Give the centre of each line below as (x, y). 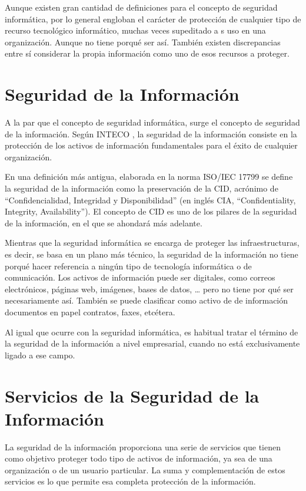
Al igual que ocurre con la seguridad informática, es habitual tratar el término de (152, 332)
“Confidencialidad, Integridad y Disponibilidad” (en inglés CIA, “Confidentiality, (150, 200)
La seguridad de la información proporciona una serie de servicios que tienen (143, 446)
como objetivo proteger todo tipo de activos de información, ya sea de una (139, 458)
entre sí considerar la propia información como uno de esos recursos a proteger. (147, 53)
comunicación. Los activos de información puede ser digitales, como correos (140, 277)
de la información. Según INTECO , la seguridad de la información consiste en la (151, 134)
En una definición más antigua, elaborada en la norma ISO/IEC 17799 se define (149, 177)
